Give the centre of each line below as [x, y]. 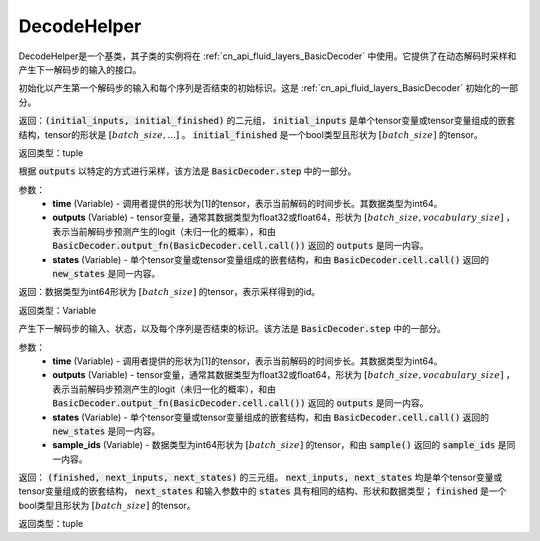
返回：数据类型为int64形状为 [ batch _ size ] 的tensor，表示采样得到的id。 [169, 292]
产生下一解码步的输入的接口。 [80, 69]
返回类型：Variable [57, 310]
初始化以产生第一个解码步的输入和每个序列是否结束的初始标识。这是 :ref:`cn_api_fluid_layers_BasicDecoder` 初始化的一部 [268, 88]
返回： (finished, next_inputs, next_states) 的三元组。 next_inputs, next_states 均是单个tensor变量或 [260, 477]
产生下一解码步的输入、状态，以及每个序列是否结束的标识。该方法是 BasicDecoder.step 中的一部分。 [232, 329]
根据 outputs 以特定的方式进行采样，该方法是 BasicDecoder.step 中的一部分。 [187, 171]
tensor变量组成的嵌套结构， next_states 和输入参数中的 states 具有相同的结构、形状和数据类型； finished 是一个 [262, 491]
